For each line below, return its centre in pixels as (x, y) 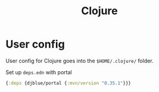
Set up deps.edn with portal (39, 72)
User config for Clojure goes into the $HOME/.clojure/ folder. (80, 61)
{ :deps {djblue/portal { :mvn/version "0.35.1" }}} (68, 83)
